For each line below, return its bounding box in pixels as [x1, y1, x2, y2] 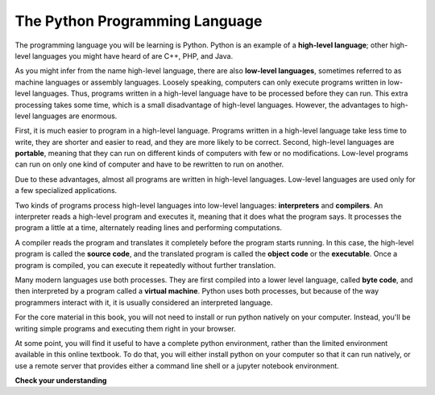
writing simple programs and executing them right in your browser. [14, 323, 237, 333]
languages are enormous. [32, 111, 118, 121]
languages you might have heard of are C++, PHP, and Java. [32, 51, 234, 60]
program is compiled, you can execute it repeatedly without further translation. [14, 260, 276, 270]
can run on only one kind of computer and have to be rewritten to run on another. [14, 159, 284, 169]
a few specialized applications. [14, 186, 118, 195]
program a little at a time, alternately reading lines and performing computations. [14, 223, 282, 232]
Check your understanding [14, 376, 107, 385]
